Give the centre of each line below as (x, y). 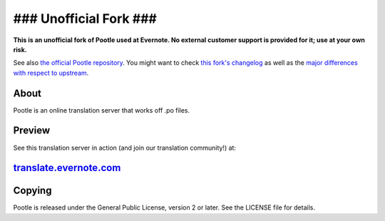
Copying (32, 191)
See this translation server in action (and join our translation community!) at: (125, 148)
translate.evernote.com (67, 168)
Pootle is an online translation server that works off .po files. (102, 110)
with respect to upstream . (51, 73)
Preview (32, 131)
